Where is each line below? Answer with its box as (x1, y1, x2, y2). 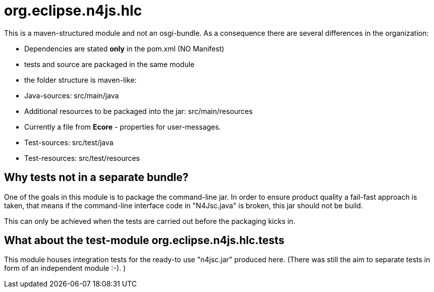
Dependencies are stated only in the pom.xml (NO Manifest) (24, 44, 225, 53)
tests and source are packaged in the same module (24, 60, 195, 69)
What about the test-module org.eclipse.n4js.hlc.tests (4, 234, 285, 247)
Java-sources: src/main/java (24, 91, 119, 100)
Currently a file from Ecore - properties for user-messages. (24, 122, 221, 131)
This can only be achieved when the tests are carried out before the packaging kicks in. (4, 216, 296, 225)
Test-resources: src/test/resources (24, 153, 140, 162)
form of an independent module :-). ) (4, 264, 126, 273)
